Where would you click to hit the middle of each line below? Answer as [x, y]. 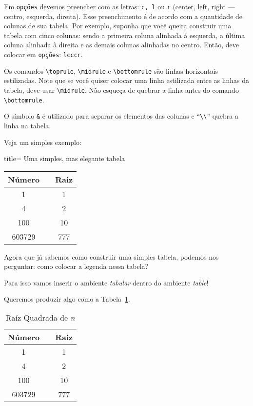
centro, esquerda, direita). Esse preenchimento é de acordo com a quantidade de [123, 16]
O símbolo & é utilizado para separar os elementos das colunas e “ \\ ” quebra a [121, 116]
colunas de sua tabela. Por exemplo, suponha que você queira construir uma [118, 26]
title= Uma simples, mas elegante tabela [64, 158]
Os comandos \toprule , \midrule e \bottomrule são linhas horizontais [111, 71]
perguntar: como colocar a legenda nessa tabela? [76, 266]
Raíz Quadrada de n [40, 318]
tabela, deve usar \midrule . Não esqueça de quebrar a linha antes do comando [121, 90]
